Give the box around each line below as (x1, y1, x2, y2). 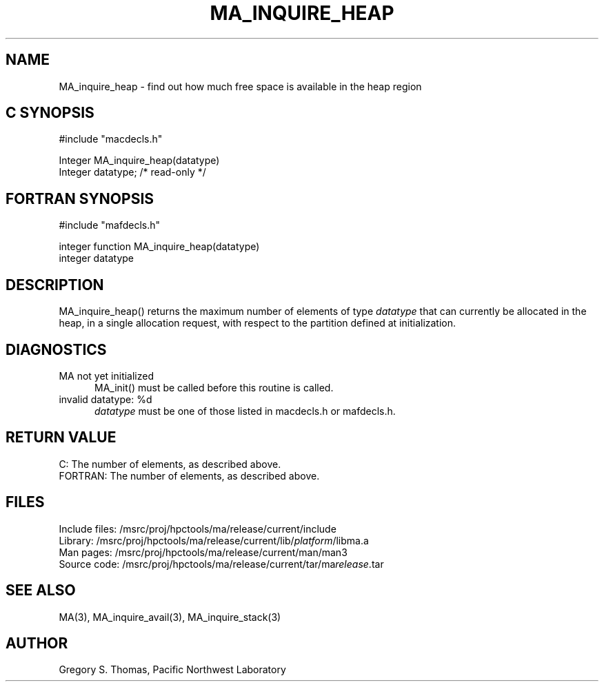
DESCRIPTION (6, 276, 104, 294)
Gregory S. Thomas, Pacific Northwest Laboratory (59, 664, 286, 676)
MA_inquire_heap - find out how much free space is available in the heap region (59, 80, 422, 92)
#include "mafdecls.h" (59, 219, 161, 232)
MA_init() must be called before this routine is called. (94, 381, 334, 393)
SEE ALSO (6, 582, 76, 599)
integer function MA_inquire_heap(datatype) (59, 240, 260, 253)
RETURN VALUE (6, 429, 117, 447)
